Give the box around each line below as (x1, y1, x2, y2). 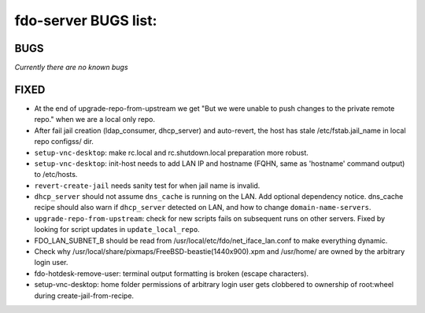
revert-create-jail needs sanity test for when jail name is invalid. (34, 181, 261, 190)
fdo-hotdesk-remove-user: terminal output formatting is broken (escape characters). (34, 268, 309, 278)
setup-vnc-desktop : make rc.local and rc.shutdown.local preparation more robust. (34, 148, 309, 157)
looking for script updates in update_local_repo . (34, 225, 200, 234)
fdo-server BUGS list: (14, 12, 157, 29)
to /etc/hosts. (34, 170, 78, 179)
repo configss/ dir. (34, 137, 94, 146)
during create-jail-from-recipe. (34, 291, 134, 300)
